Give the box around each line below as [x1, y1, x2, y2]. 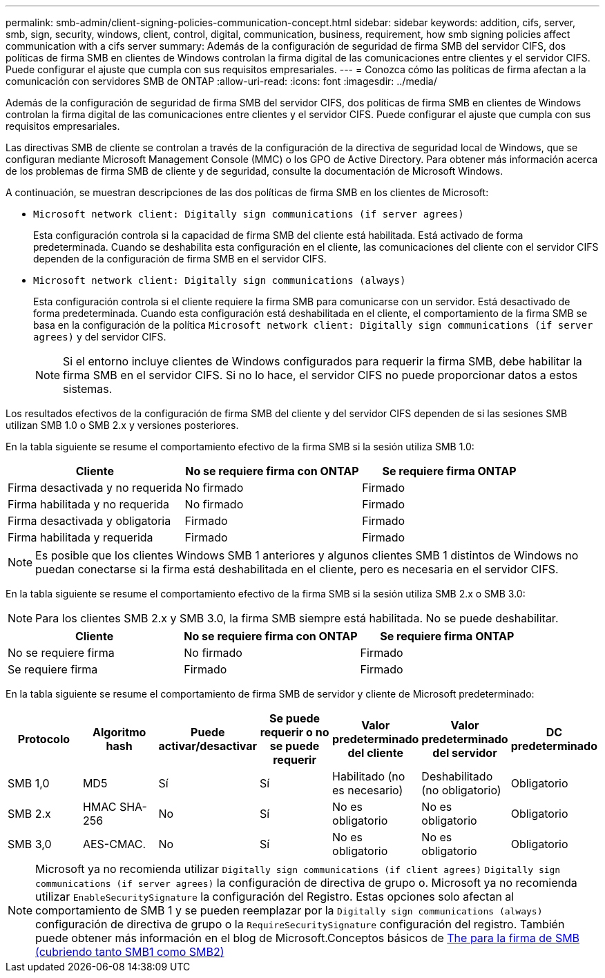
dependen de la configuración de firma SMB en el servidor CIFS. [33, 253, 327, 265]
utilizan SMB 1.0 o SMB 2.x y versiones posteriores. [6, 419, 239, 431]
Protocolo [17, 732, 70, 746]
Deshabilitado [421, 769, 493, 783]
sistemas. [63, 382, 113, 396]
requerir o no [260, 725, 329, 739]
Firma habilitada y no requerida [8, 497, 170, 511]
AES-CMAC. [82, 837, 146, 851]
